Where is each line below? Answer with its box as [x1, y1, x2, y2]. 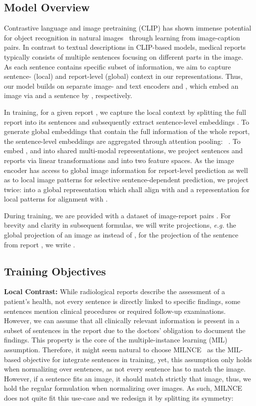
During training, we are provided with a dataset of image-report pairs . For [4, 210, 231, 220]
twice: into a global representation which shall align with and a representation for [4, 184, 250, 194]
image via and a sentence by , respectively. [4, 90, 132, 101]
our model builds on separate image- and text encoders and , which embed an [4, 80, 239, 91]
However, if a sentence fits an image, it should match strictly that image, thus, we [4, 373, 251, 383]
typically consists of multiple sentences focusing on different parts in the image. [4, 51, 243, 62]
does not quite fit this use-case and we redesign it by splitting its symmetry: [4, 393, 234, 403]
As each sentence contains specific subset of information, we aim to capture [4, 61, 231, 71]
